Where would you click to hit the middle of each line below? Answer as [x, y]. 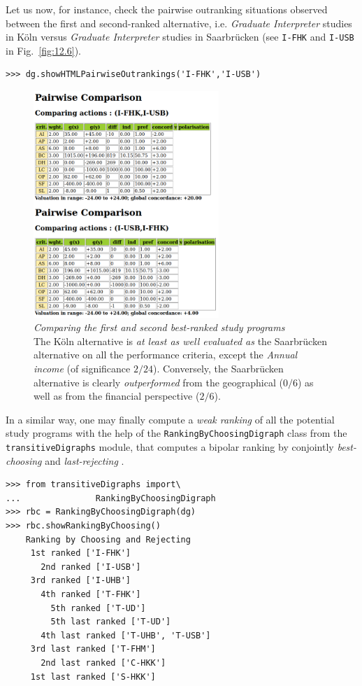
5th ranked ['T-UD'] [98, 608]
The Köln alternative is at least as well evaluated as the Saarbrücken [180, 341]
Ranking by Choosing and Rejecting [108, 539]
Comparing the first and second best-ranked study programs [159, 327]
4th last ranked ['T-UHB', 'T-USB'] [126, 635]
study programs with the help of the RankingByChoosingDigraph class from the [176, 433]
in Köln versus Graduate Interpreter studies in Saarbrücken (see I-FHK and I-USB [180, 37]
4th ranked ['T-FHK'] [91, 595]
